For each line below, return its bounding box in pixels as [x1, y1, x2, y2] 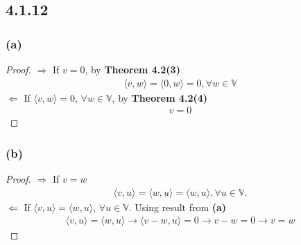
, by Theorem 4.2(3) [85, 62, 180, 76]
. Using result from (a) [128, 199, 227, 214]
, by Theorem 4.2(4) [112, 90, 208, 105]
